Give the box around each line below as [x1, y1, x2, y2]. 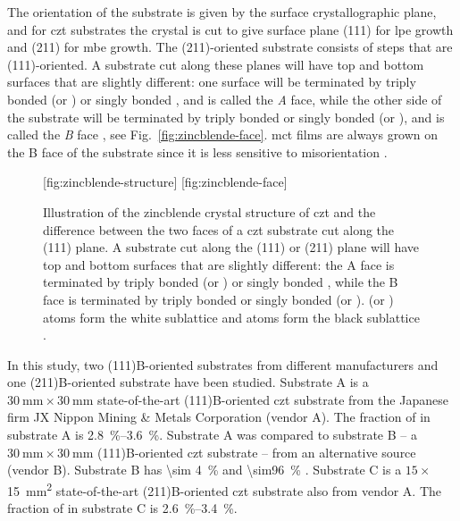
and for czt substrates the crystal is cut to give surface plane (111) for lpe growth [7, 20, 454, 38]
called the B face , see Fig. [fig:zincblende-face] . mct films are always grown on [7, 125, 439, 144]
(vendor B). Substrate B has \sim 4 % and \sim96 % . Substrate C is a [7, 460, 402, 479]
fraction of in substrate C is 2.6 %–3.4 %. [7, 499, 238, 517]
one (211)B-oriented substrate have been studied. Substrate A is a [7, 373, 369, 391]
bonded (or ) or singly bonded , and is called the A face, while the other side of [7, 89, 442, 108]
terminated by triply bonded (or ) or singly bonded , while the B [43, 273, 398, 291]
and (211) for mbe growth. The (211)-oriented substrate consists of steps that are [7, 38, 453, 56]
